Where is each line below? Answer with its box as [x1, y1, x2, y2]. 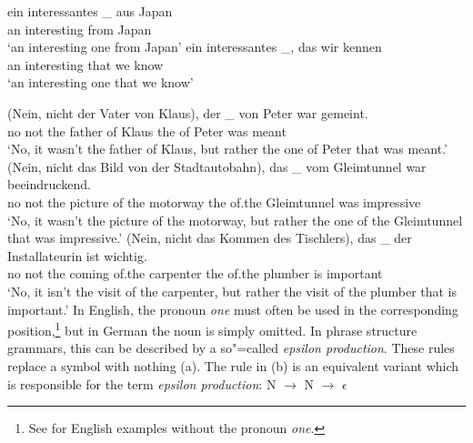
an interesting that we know [7, 55, 164, 74]
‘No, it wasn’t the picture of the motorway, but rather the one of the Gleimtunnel [7, 210, 463, 229]
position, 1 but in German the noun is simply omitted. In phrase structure [7, 318, 418, 339]
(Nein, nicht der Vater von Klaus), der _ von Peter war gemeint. [7, 103, 368, 122]
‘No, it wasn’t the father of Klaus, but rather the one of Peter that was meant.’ [7, 139, 448, 158]
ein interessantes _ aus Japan [7, 2, 173, 20]
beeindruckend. [7, 175, 91, 194]
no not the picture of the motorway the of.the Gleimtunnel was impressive [7, 192, 421, 211]
